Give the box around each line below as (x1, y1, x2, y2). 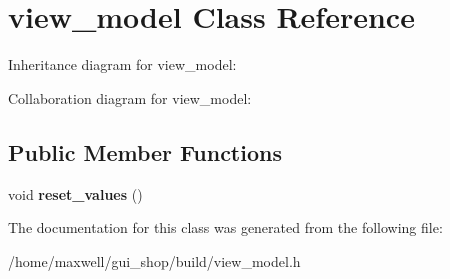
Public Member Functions (8, 136, 282, 167)
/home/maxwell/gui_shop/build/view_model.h (8, 250, 301, 271)
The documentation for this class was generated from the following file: (8, 217, 443, 238)
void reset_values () (8, 183, 143, 204)
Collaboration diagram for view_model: (8, 87, 252, 108)
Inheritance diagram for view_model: (8, 54, 237, 75)
